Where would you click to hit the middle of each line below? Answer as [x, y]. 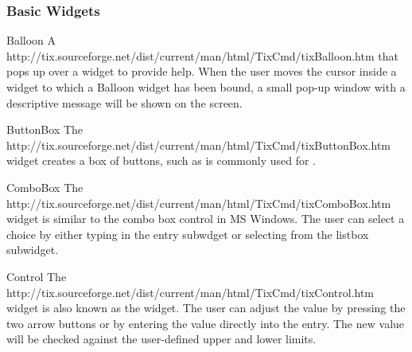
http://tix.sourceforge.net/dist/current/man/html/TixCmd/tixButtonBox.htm [198, 145]
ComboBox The [45, 187]
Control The [37, 276]
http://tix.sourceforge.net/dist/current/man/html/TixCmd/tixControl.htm [190, 292]
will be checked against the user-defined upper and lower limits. [161, 339]
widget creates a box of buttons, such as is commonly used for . [161, 160]
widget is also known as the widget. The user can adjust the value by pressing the [206, 308]
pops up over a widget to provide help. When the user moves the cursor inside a [202, 71]
